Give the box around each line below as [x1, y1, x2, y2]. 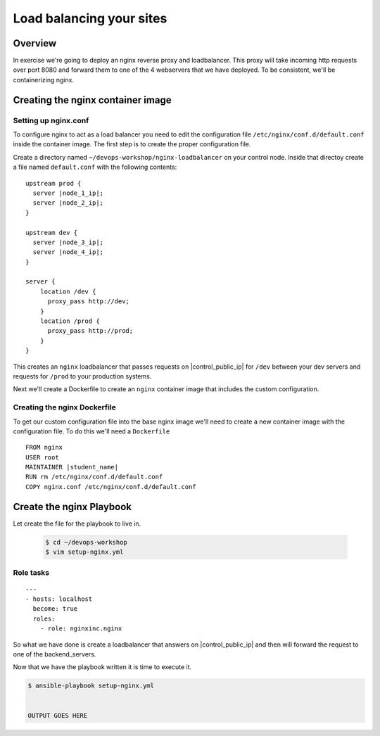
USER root [25, 453, 59, 461]
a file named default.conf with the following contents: [13, 163, 177, 172]
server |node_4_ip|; [32, 248, 104, 256]
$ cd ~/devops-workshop [45, 538, 128, 546]
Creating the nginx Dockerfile [13, 402, 116, 412]
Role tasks [13, 567, 50, 577]
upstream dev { [25, 229, 78, 236]
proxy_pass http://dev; [47, 298, 130, 305]
